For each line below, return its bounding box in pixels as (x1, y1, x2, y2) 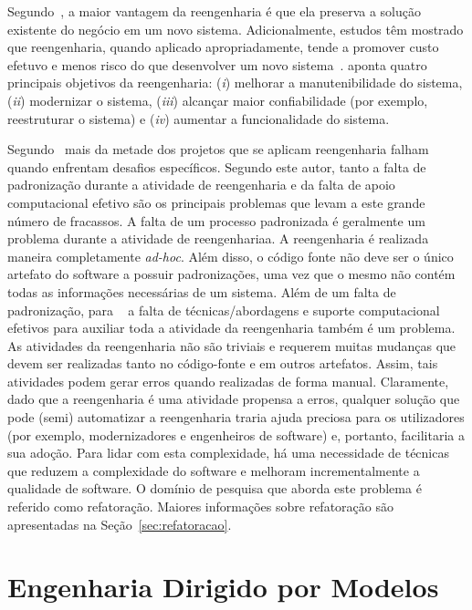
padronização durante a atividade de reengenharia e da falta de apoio (7, 175, 395, 194)
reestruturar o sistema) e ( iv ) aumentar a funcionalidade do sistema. (7, 109, 390, 128)
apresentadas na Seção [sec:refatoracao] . (7, 514, 232, 533)
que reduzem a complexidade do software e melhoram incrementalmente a (7, 460, 420, 480)
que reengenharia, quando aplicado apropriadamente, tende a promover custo (7, 37, 439, 57)
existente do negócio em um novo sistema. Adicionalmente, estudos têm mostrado (7, 19, 464, 38)
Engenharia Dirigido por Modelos (7, 568, 439, 605)
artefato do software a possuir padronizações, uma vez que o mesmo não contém (7, 264, 456, 284)
